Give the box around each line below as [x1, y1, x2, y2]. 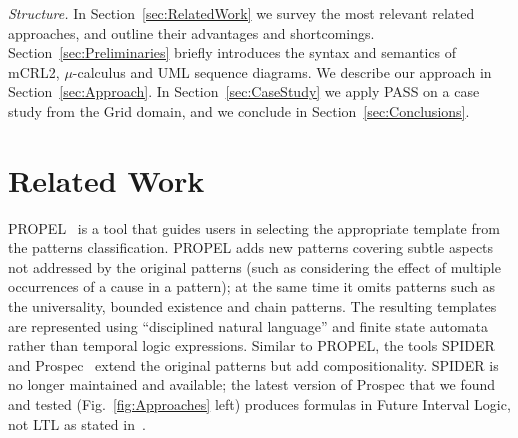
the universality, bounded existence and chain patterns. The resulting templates [8, 296, 497, 317]
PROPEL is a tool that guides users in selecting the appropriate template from [8, 217, 500, 238]
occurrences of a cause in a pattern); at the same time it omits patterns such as [8, 276, 496, 297]
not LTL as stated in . [8, 413, 146, 434]
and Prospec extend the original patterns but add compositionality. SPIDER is [8, 354, 499, 375]
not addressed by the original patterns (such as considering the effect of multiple [8, 256, 501, 277]
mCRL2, [8, 61, 60, 82]
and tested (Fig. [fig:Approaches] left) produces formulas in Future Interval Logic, [8, 394, 511, 415]
